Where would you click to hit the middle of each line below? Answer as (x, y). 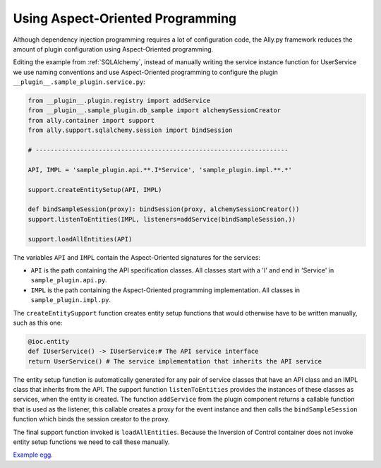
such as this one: (38, 323)
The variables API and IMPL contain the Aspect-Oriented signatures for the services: (137, 257)
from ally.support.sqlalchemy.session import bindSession (130, 130)
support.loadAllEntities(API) (80, 239)
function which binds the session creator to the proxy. (91, 419)
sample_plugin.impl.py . (71, 300)
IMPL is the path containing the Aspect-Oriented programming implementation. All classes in (165, 290)
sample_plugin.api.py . (69, 280)
